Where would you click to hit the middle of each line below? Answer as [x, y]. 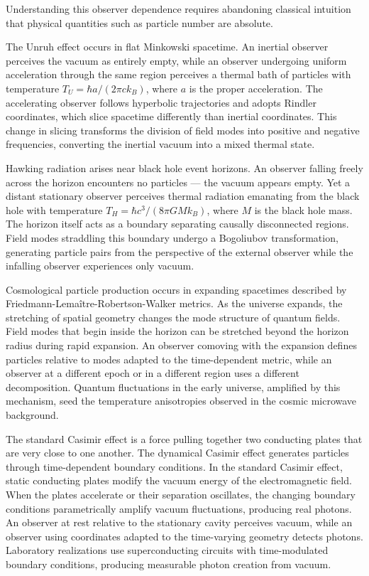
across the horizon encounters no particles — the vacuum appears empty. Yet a [178, 182]
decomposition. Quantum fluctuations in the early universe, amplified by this [173, 386]
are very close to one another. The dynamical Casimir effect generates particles [177, 453]
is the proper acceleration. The [256, 88]
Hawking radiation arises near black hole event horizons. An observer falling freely [184, 167]
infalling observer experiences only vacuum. [100, 266]
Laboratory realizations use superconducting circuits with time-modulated [167, 550]
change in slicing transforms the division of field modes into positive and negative [183, 130]
